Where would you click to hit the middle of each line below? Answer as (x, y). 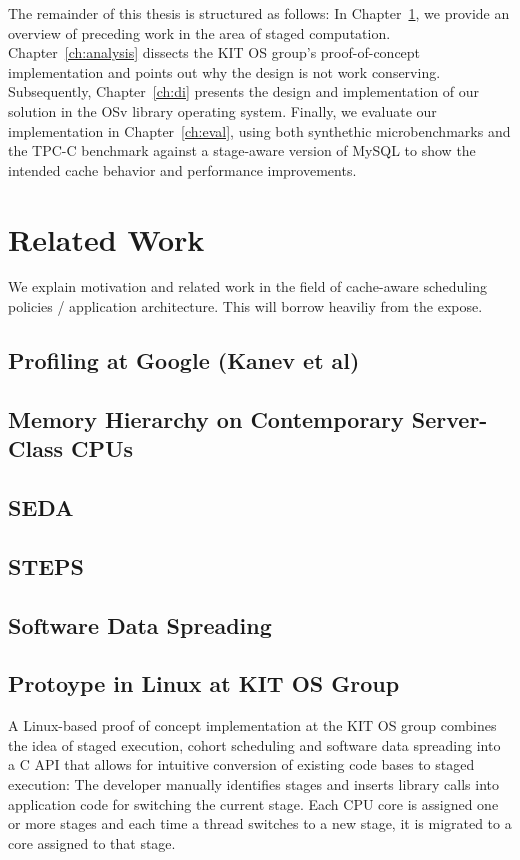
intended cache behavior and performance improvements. (182, 169)
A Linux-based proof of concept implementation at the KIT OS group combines (252, 725)
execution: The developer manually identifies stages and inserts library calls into (254, 783)
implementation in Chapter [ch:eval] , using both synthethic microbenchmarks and (259, 130)
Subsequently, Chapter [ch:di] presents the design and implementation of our (244, 91)
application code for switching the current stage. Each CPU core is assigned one (253, 803)
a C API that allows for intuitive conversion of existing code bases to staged (241, 764)
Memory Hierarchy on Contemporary (206, 418)
